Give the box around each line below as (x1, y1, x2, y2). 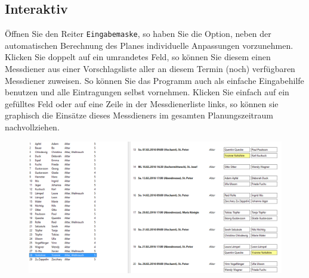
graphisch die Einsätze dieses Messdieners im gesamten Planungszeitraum (5, 109, 273, 121)
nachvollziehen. (5, 121, 60, 133)
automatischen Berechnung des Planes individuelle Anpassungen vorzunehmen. (5, 39, 293, 51)
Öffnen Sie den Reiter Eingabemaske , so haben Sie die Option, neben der (5, 27, 271, 40)
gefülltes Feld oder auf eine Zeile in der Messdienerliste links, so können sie (5, 97, 279, 110)
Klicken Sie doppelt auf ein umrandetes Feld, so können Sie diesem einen (5, 51, 271, 63)
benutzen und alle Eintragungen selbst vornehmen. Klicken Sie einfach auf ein (5, 86, 289, 98)
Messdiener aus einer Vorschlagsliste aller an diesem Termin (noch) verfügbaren (5, 63, 295, 75)
